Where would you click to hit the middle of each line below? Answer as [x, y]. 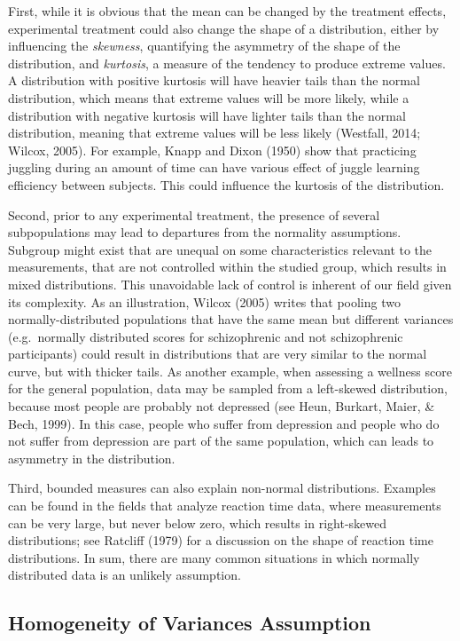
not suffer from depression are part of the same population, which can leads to [221, 441]
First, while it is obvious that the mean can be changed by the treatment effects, [227, 11]
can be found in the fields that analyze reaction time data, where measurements [225, 506]
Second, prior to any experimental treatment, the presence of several [194, 214]
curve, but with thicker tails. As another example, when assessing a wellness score [230, 371]
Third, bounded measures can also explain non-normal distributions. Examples [222, 488]
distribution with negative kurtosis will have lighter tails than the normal [207, 115]
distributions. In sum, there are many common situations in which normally [214, 557]
